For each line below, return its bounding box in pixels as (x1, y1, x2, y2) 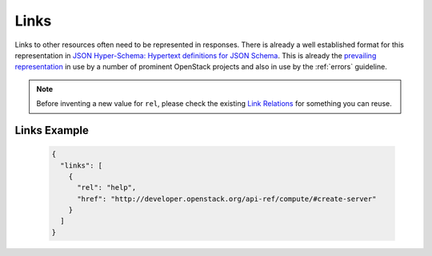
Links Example (14, 124, 90, 137)
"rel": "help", (77, 183, 137, 192)
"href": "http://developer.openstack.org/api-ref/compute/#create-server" (77, 194, 377, 203)
